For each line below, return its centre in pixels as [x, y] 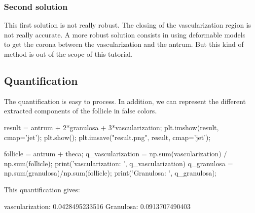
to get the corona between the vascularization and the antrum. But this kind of [124, 44]
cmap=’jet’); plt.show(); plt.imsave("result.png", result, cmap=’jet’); [107, 137]
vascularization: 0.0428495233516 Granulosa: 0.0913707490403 [97, 206]
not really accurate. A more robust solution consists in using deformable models [125, 34]
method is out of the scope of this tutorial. [68, 54]
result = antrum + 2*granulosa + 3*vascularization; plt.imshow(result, [111, 127]
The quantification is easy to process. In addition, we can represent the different [125, 101]
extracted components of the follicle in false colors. [80, 111]
